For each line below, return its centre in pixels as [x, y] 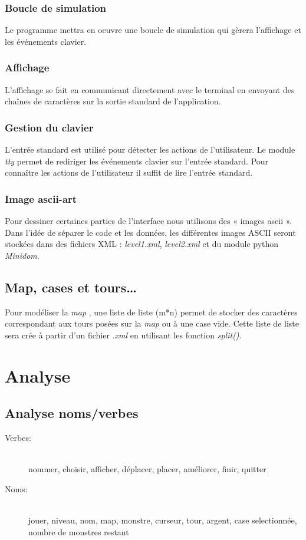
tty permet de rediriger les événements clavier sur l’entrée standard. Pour [137, 161]
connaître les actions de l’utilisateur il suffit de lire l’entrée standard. [129, 172]
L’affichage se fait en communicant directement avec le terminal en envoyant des [150, 89]
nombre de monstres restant [79, 531]
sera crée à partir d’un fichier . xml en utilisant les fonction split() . [123, 335]
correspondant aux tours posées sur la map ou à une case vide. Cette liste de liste [152, 323]
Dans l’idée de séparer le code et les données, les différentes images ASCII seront [150, 232]
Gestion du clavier [49, 127]
